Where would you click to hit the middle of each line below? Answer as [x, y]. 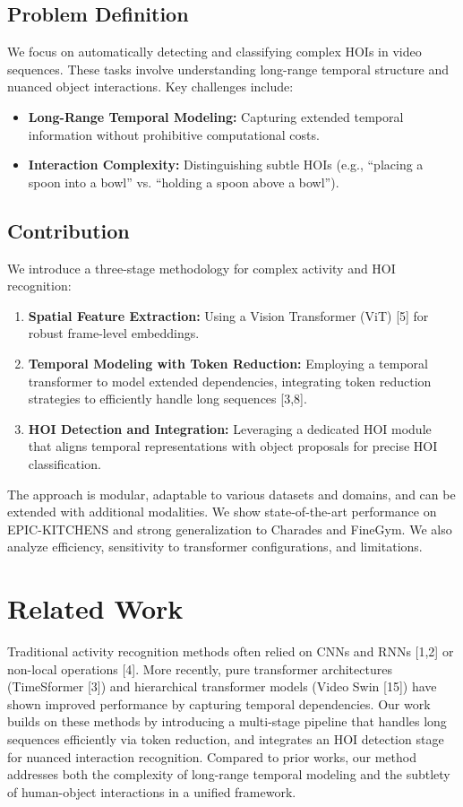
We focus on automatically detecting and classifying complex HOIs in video [214, 52]
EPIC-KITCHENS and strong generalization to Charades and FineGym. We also [230, 529]
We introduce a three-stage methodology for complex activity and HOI [201, 268]
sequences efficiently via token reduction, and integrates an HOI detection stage [226, 738]
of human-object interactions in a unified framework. [152, 791]
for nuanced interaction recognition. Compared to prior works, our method [212, 756]
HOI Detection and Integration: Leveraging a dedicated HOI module [230, 428]
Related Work [95, 608]
